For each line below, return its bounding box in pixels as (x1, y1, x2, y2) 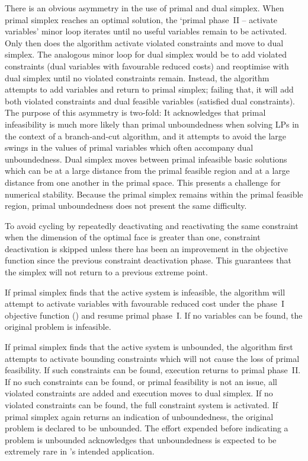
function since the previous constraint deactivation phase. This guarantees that (5, 254, 291, 266)
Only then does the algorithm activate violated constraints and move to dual (5, 36, 284, 49)
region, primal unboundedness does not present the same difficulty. (5, 199, 247, 212)
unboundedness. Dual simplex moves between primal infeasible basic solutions (5, 152, 287, 165)
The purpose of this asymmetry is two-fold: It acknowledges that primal (5, 106, 266, 119)
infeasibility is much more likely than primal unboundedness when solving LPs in (5, 117, 299, 130)
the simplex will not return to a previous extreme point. (5, 266, 208, 278)
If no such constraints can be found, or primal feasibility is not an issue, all (5, 375, 277, 387)
